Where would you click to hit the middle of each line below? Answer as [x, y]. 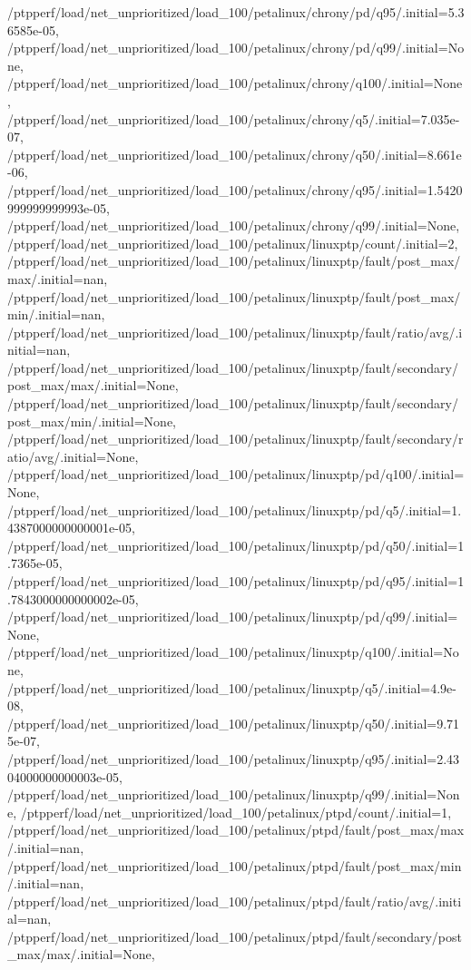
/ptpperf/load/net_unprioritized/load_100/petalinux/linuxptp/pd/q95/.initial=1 [236, 581]
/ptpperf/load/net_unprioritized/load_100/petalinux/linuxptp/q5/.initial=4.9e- [232, 687]
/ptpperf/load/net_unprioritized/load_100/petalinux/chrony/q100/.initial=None [235, 83]
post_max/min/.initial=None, [92, 421]
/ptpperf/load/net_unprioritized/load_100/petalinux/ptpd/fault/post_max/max [236, 830]
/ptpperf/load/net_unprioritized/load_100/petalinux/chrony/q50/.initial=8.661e [235, 154]
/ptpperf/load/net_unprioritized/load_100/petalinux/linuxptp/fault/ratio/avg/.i [235, 332]
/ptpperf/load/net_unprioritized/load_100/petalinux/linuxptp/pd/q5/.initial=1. [235, 509]
